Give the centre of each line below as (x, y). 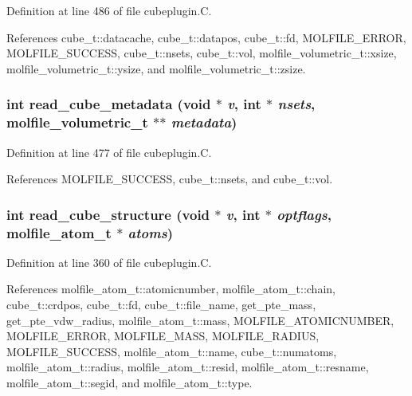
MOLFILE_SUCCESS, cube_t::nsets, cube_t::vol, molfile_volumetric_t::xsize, (202, 53)
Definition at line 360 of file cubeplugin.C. (109, 262)
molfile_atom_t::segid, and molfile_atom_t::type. (129, 382)
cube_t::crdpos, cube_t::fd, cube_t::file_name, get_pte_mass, (161, 305)
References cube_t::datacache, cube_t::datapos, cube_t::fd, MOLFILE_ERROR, (206, 37)
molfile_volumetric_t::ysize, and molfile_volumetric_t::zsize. (156, 68)
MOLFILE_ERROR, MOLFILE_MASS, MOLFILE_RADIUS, (163, 336)
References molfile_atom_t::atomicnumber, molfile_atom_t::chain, (171, 289)
